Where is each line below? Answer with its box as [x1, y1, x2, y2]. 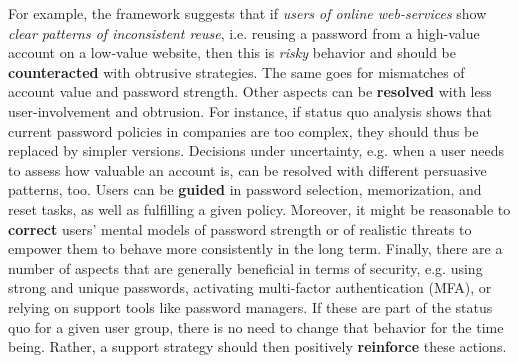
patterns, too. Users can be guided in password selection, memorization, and [8, 179, 482, 200]
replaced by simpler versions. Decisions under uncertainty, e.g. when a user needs [8, 140, 505, 161]
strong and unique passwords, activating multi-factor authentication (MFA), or [8, 277, 492, 298]
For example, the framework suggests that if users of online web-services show [8, 3, 487, 23]
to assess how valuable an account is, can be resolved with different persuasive [8, 159, 487, 180]
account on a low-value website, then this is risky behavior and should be [8, 42, 456, 63]
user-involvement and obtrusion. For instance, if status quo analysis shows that [8, 100, 493, 121]
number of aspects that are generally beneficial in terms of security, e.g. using [8, 257, 483, 278]
